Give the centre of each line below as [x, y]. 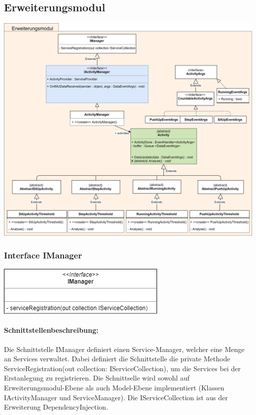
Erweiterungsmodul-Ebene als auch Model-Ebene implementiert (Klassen [114, 387]
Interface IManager [43, 255]
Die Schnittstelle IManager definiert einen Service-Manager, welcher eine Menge [124, 349]
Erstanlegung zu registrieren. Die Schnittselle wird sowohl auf [97, 378]
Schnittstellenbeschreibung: [51, 330]
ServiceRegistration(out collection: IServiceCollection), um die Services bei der [122, 368]
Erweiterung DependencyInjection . [56, 407]
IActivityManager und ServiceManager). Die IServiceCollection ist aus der [116, 397]
